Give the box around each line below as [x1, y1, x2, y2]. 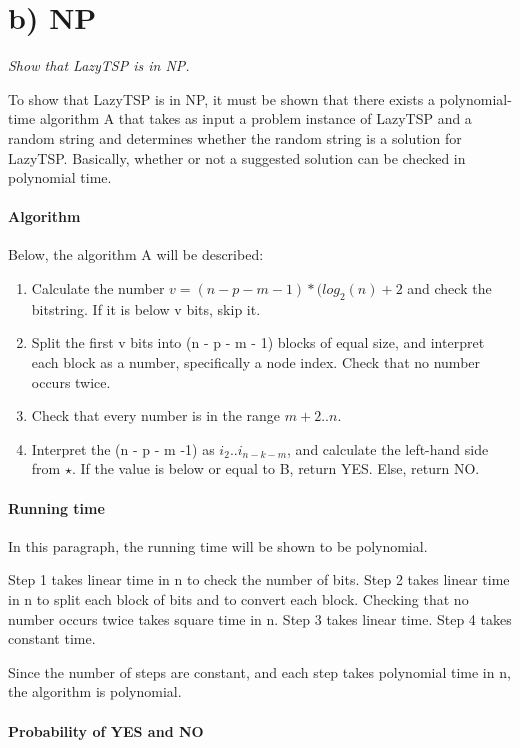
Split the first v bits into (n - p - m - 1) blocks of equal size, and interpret [31, 332, 485, 353]
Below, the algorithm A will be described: [8, 244, 264, 265]
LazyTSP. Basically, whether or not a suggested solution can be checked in [8, 147, 466, 168]
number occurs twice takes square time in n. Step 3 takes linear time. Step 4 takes [8, 608, 512, 629]
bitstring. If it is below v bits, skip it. [31, 298, 261, 319]
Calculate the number [31, 278, 165, 299]
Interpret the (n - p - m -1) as [31, 438, 215, 459]
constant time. [8, 628, 96, 649]
